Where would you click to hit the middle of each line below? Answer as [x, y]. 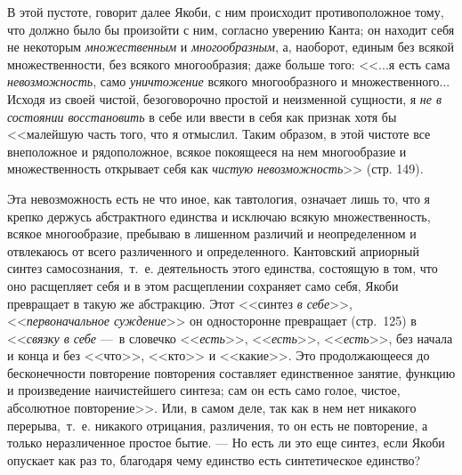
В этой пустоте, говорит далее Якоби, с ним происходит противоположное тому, [226, 12]
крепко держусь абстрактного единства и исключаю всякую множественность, [219, 216]
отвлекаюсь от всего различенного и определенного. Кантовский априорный [213, 250]
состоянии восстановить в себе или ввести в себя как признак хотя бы [202, 116]
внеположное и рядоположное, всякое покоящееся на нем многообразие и [207, 151]
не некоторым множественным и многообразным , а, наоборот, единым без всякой [231, 47]
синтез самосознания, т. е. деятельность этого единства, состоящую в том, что [223, 268]
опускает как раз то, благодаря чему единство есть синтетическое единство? [214, 459]
